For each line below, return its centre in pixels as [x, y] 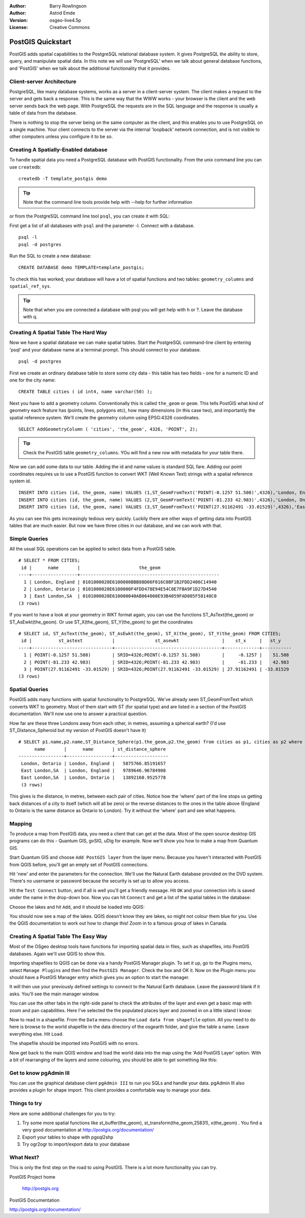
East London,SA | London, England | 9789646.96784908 [94, 770]
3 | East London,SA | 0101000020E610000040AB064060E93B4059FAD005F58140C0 [120, 596]
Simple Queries [29, 538]
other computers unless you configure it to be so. [61, 137]
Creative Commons [70, 28]
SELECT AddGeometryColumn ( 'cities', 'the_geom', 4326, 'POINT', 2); [108, 429]
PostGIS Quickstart [40, 42]
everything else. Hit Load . [36, 1034]
